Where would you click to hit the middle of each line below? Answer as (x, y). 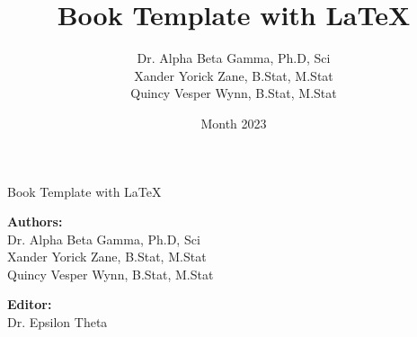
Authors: (35, 222)
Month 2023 (234, 123)
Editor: (30, 304)
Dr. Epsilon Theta (58, 322)
